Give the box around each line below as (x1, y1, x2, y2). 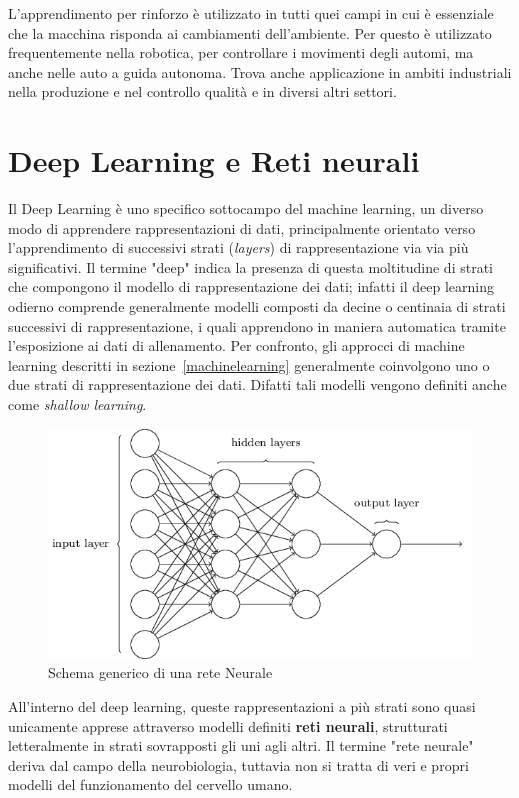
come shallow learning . (8, 394, 147, 415)
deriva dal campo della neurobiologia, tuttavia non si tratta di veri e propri (8, 754, 469, 775)
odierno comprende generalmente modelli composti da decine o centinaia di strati (8, 296, 506, 317)
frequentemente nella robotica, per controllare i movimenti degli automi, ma (8, 42, 474, 63)
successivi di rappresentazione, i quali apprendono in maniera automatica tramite (8, 315, 506, 336)
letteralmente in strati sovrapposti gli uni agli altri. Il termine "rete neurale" (8, 735, 474, 756)
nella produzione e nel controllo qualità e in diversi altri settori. (8, 81, 397, 102)
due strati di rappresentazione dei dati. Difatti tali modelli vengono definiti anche (8, 374, 507, 395)
